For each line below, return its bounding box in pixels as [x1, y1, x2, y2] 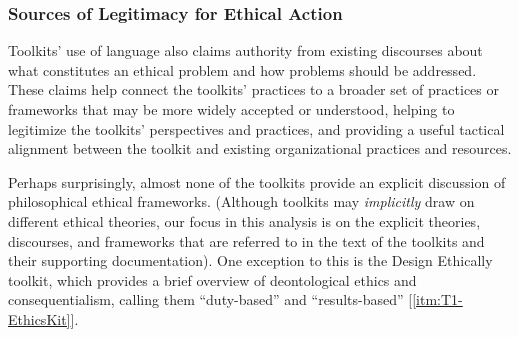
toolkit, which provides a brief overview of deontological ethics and [8, 269, 417, 290]
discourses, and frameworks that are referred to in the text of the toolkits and [8, 230, 485, 251]
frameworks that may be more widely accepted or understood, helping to [8, 99, 455, 119]
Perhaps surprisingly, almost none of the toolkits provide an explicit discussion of [8, 171, 506, 192]
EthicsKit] [8, 308, 71, 329]
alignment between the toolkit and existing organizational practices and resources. [8, 138, 512, 159]
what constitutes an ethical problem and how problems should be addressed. [8, 59, 477, 80]
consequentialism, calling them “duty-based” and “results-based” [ [8, 289, 413, 310]
